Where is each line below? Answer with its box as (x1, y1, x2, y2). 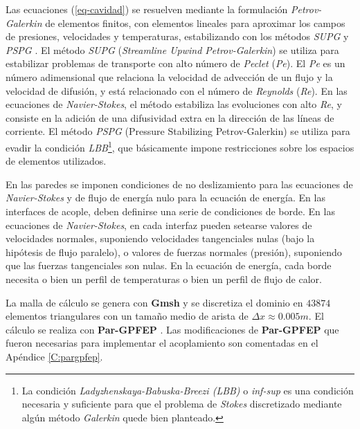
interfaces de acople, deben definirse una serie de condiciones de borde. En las (6, 203, 335, 218)
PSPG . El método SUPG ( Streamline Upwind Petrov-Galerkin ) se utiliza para (6, 42, 339, 57)
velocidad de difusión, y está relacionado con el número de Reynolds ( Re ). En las (6, 83, 348, 98)
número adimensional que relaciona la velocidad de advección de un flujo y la (6, 69, 333, 84)
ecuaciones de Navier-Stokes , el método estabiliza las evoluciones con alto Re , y (6, 97, 342, 111)
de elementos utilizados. (6, 154, 107, 168)
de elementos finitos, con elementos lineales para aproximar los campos (45, 15, 345, 30)
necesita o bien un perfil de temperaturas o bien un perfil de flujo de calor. (6, 271, 322, 286)
